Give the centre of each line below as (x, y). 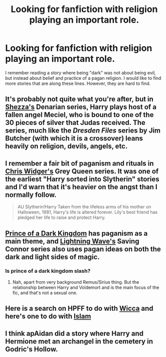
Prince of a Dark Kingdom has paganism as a (76, 233)
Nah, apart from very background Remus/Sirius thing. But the (76, 282)
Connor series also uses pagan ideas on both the (83, 249)
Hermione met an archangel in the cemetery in (79, 341)
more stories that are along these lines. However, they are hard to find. (78, 83)
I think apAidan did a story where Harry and (74, 333)
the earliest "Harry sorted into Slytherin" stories (82, 179)
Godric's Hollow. (32, 349)
